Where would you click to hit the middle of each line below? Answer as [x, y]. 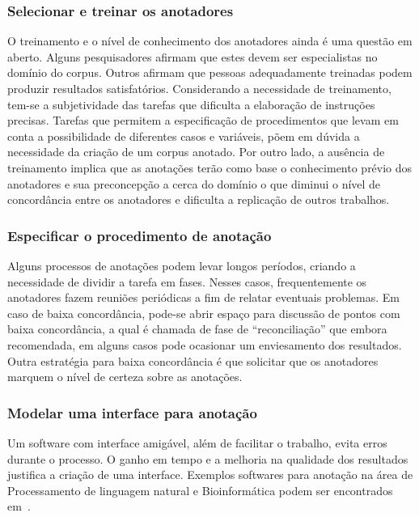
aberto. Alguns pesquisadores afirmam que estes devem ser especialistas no [193, 56]
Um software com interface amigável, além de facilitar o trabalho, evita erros [197, 442]
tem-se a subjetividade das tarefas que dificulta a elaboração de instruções [191, 104]
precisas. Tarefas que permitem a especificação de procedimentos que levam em [203, 120]
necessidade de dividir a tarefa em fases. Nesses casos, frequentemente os [187, 281]
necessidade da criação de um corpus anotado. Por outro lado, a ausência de [196, 152]
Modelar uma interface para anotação [132, 412]
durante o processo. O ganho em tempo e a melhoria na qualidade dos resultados [208, 458]
